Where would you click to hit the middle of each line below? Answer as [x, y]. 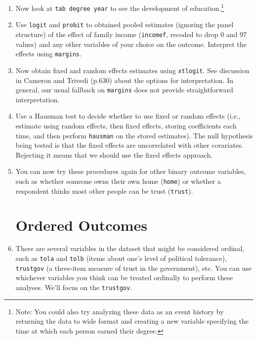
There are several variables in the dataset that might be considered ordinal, [130, 248]
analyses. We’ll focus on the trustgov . [74, 287]
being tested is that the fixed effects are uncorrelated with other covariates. [129, 145]
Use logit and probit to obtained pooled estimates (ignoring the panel [125, 24]
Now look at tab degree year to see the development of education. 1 [120, 7]
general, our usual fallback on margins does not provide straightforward [124, 90]
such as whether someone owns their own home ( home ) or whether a [118, 181]
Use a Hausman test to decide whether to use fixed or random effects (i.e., [128, 116]
